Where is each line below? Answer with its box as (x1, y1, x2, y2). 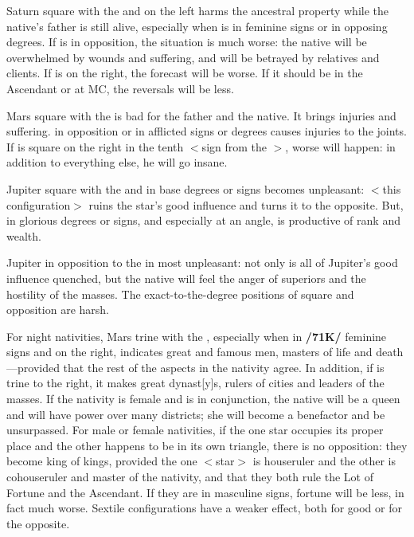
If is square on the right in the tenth (6, 138, 184, 155)
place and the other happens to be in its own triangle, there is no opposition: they (6, 437, 408, 453)
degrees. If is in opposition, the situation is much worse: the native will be (6, 33, 367, 50)
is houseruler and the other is (252, 453, 396, 469)
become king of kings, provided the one (6, 453, 197, 469)
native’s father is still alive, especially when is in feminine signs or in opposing (6, 18, 388, 34)
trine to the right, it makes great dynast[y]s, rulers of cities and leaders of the (6, 374, 385, 391)
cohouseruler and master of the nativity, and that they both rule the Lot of (6, 468, 373, 485)
